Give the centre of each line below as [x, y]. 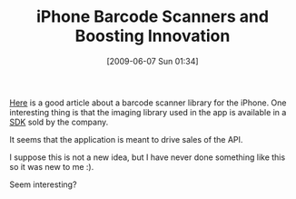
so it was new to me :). [52, 166]
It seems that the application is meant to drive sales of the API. [126, 139]
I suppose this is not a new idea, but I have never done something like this [148, 157]
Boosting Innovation [153, 36]
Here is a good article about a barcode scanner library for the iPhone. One [148, 103]
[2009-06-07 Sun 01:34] [153, 61]
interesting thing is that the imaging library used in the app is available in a [148, 112]
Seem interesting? [43, 184]
